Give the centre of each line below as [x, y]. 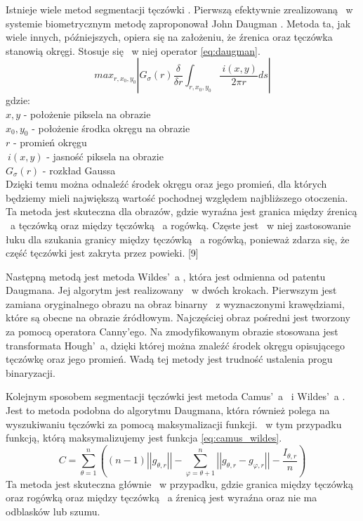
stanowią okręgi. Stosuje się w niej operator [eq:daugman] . [133, 50]
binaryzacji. [31, 372]
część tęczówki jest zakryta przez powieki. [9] [102, 253]
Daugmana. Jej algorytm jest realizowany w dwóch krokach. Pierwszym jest [171, 290]
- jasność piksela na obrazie [105, 156]
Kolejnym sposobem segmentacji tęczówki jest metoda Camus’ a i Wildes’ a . [176, 396]
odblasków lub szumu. [53, 511]
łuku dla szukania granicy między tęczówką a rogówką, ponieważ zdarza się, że [178, 239]
